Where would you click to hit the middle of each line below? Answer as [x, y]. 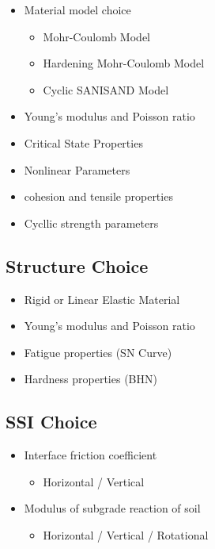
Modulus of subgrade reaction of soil [112, 508]
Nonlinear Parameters [77, 169]
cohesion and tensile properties [98, 196]
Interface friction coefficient [91, 455]
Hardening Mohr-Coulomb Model [124, 63]
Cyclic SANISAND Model [106, 89]
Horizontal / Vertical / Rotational [126, 534]
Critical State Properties [83, 142]
